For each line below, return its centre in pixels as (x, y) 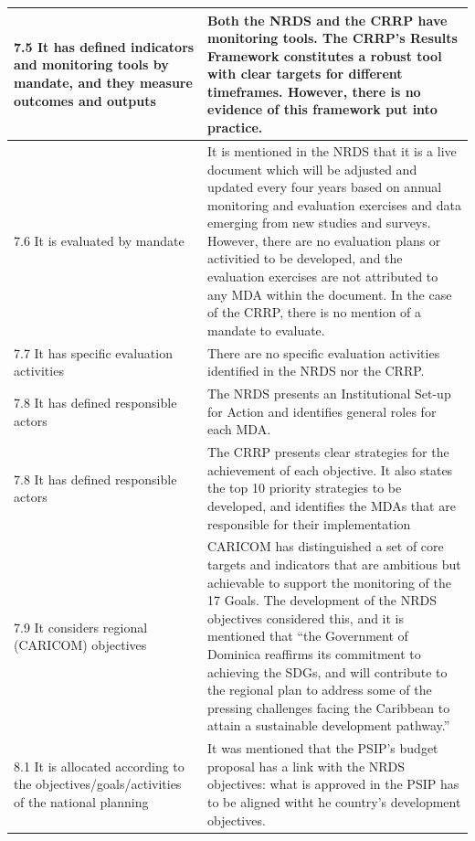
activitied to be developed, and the (305, 258)
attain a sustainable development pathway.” (329, 725)
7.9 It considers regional (81, 627)
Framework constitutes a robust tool (325, 55)
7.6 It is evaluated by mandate (99, 240)
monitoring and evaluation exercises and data (334, 204)
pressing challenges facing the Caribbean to (329, 707)
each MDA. (239, 429)
